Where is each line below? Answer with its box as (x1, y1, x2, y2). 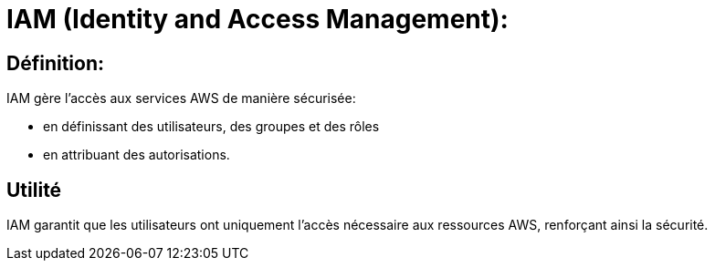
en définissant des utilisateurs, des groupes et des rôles (43, 119, 380, 135)
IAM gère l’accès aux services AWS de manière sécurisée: (6, 90, 356, 107)
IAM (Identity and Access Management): (6, 4, 509, 35)
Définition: (6, 51, 105, 75)
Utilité (6, 178, 62, 201)
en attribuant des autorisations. (43, 147, 230, 163)
